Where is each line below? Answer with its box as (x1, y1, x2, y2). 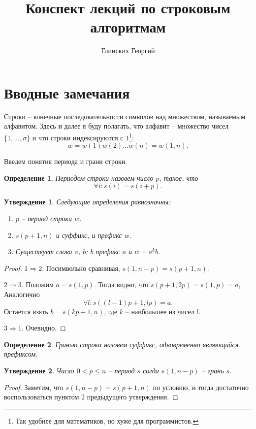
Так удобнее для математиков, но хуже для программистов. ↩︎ (15, 415, 199, 426)
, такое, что (159, 172, 198, 183)
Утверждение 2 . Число (4, 365, 74, 375)
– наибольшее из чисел (125, 306, 194, 316)
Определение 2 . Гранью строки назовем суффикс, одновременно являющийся (4, 339, 239, 349)
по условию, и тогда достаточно (153, 382, 249, 392)
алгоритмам (90, 17, 166, 37)
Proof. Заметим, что (4, 382, 64, 392)
